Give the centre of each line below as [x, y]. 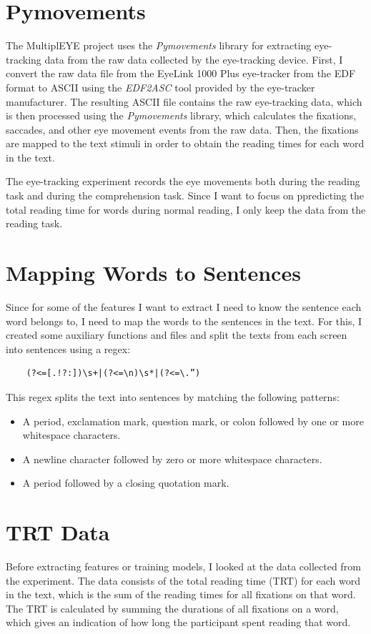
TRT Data [58, 532]
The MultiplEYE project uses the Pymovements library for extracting [159, 45]
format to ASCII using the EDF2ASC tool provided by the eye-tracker [160, 87]
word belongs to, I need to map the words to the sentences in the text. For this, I [184, 321]
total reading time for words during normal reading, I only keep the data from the [186, 209]
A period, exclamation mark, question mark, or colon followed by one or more [193, 421]
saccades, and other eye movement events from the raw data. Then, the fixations [182, 129]
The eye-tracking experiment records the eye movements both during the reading [183, 181]
